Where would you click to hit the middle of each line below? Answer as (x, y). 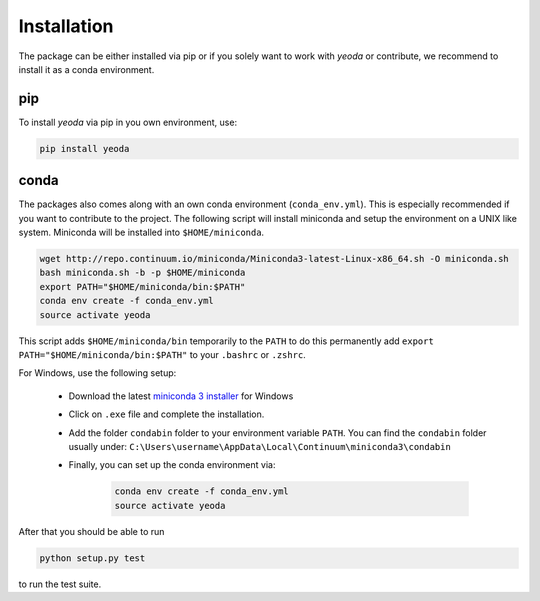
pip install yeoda (84, 148)
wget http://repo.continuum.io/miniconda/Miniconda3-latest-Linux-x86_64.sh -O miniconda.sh (274, 259)
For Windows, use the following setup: (97, 373)
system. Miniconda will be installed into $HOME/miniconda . (141, 232)
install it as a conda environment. (86, 69)
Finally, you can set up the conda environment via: (172, 465)
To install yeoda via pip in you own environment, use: (128, 122)
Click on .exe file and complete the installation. (166, 414)
